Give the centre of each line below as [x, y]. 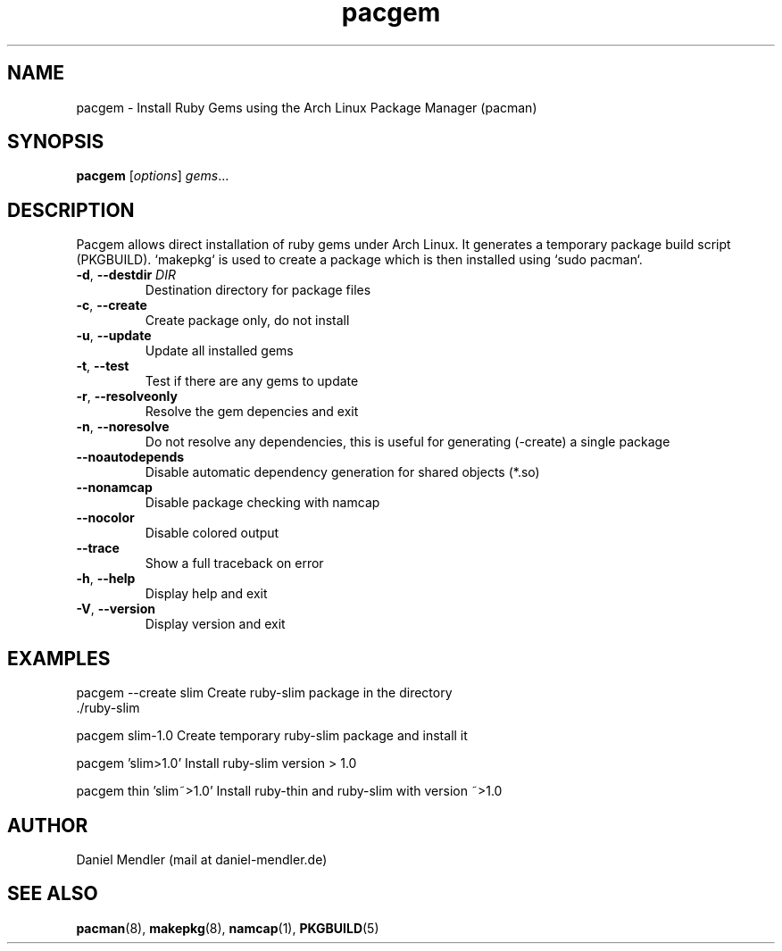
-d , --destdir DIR [126, 275]
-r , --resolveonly [127, 396]
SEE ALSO [53, 894]
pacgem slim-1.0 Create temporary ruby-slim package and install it [272, 736]
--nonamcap [114, 488]
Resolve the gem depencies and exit [252, 412]
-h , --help [106, 579]
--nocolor [105, 518]
